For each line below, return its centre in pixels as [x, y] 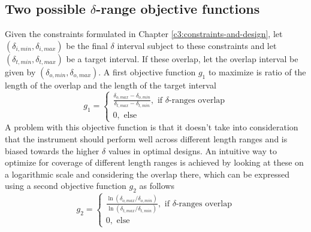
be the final [87, 45]
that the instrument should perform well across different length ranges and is [146, 138]
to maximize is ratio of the [257, 71]
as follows [157, 186]
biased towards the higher [52, 150]
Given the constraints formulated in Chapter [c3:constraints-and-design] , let [144, 34]
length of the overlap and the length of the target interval [111, 85]
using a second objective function [66, 186]
